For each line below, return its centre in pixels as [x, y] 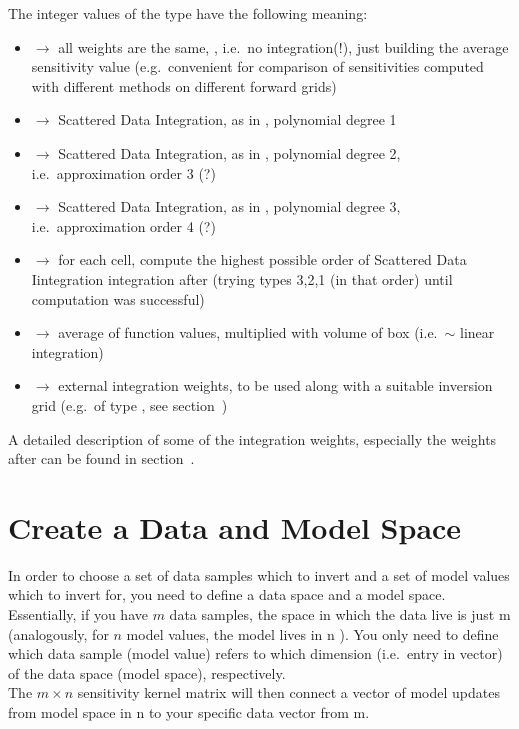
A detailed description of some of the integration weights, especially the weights [252, 438]
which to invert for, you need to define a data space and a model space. [227, 594]
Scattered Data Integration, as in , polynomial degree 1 [227, 119]
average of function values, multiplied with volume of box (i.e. [248, 332]
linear [477, 332]
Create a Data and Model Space [235, 526]
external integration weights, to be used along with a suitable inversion [275, 385]
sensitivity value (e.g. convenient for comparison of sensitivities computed [257, 66]
